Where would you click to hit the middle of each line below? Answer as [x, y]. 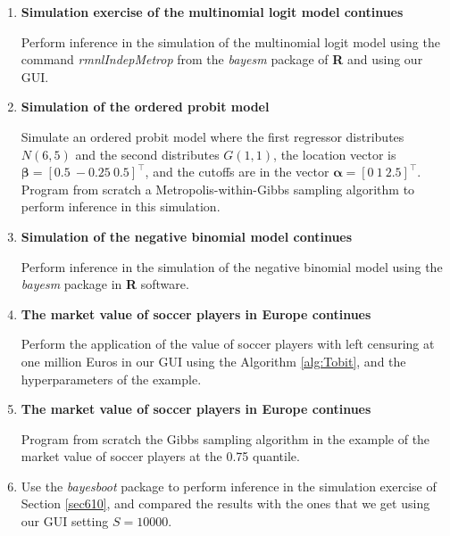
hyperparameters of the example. [111, 379]
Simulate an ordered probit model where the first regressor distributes [212, 136]
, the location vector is [335, 154]
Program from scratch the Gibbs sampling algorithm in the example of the [225, 438]
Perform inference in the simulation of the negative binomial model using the [232, 266]
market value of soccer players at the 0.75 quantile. [160, 456]
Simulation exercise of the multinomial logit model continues [212, 12]
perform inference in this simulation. [121, 206]
